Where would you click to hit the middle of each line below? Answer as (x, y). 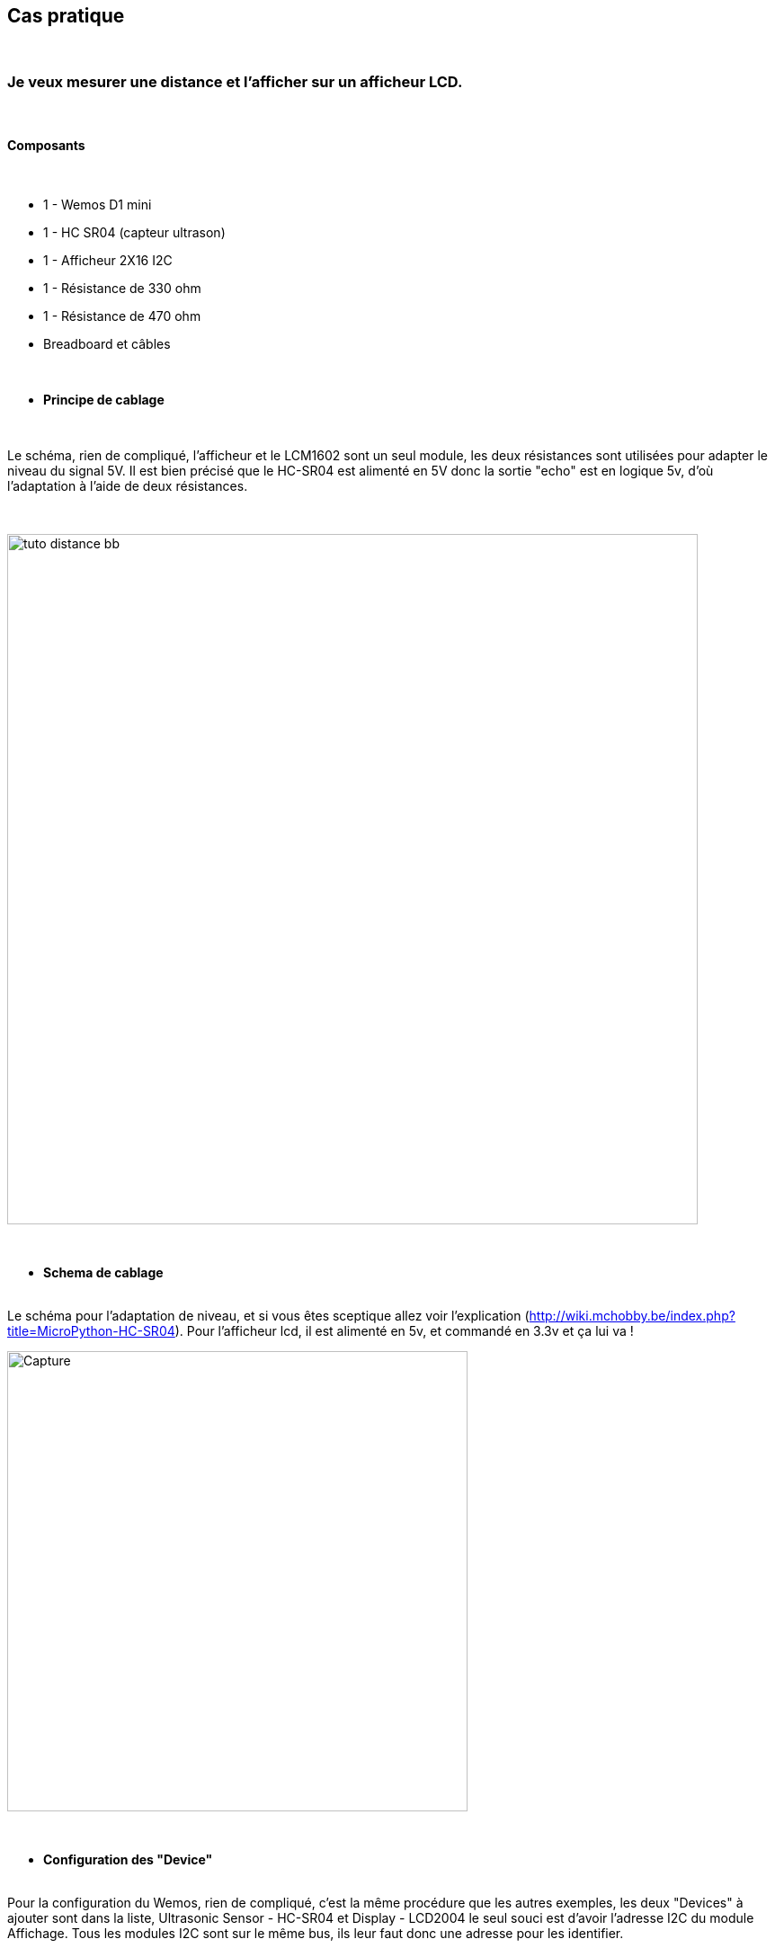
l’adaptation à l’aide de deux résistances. (128, 486)
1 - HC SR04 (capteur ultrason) (134, 233)
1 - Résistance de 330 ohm (122, 289)
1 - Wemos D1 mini (98, 205)
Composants (46, 145)
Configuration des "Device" (128, 1860)
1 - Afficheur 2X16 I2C (108, 261)
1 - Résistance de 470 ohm (122, 316)
